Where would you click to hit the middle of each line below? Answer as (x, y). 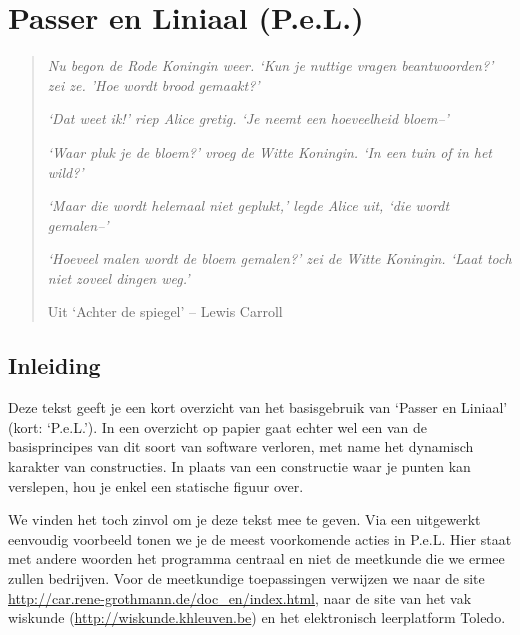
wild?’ (65, 171)
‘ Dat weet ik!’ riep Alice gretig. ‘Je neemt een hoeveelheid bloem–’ (248, 118)
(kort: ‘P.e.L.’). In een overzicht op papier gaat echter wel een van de (217, 426)
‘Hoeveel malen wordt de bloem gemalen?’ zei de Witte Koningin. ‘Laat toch (279, 258)
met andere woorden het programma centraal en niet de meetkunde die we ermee (256, 558)
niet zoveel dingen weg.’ (118, 277)
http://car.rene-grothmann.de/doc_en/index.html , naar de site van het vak (240, 597)
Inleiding (54, 365)
